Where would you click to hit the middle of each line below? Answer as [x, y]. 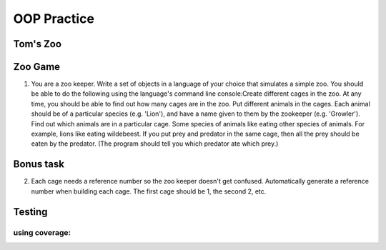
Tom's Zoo [38, 44]
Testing [30, 212]
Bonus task [39, 164]
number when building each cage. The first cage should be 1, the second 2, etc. [149, 191]
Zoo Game [37, 67]
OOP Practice [54, 19]
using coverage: [42, 232]
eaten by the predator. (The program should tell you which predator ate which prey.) [155, 144]
